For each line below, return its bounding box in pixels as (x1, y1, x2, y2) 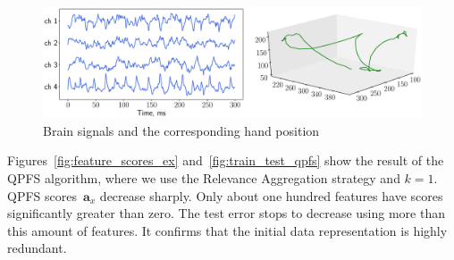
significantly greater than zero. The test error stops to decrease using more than (7, 204, 445, 222)
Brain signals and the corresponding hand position (43, 121, 320, 139)
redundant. (7, 239, 67, 257)
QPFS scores (7, 186, 77, 205)
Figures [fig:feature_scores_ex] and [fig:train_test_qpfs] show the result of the (7, 151, 444, 170)
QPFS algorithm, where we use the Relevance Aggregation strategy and (7, 169, 400, 187)
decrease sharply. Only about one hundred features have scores (99, 186, 443, 205)
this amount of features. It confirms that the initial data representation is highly (7, 221, 448, 239)
